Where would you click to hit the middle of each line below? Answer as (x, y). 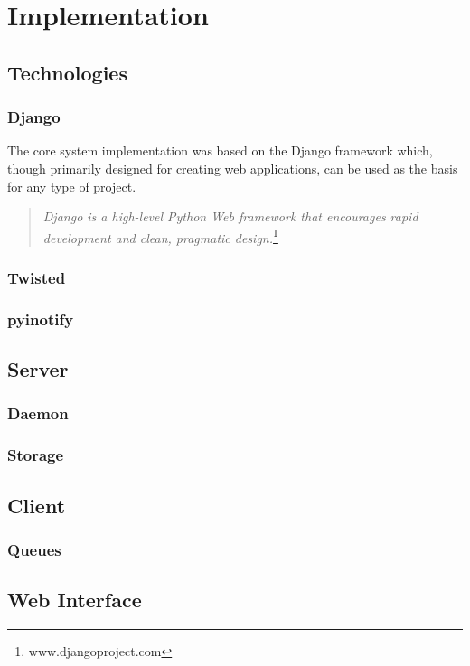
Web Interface (75, 600)
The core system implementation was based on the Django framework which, (220, 150)
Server (38, 369)
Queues (34, 549)
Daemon (38, 413)
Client (37, 505)
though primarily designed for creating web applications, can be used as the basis (233, 168)
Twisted (37, 277)
